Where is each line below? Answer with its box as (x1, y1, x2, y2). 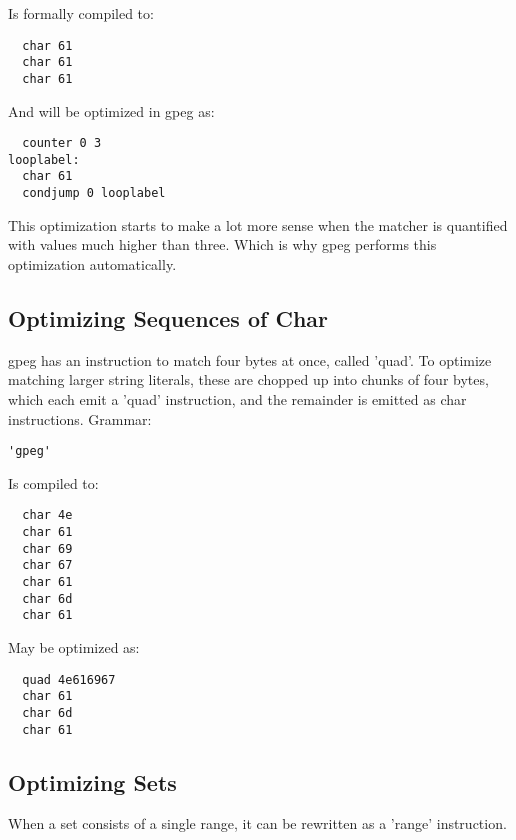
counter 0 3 (22, 136, 102, 151)
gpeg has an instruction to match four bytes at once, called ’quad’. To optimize (8, 349, 492, 370)
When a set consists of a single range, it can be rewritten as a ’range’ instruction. (8, 813, 507, 834)
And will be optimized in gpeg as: (8, 100, 215, 121)
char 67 (22, 558, 73, 573)
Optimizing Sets (8, 766, 177, 797)
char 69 (22, 541, 73, 556)
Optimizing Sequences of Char (8, 302, 328, 333)
